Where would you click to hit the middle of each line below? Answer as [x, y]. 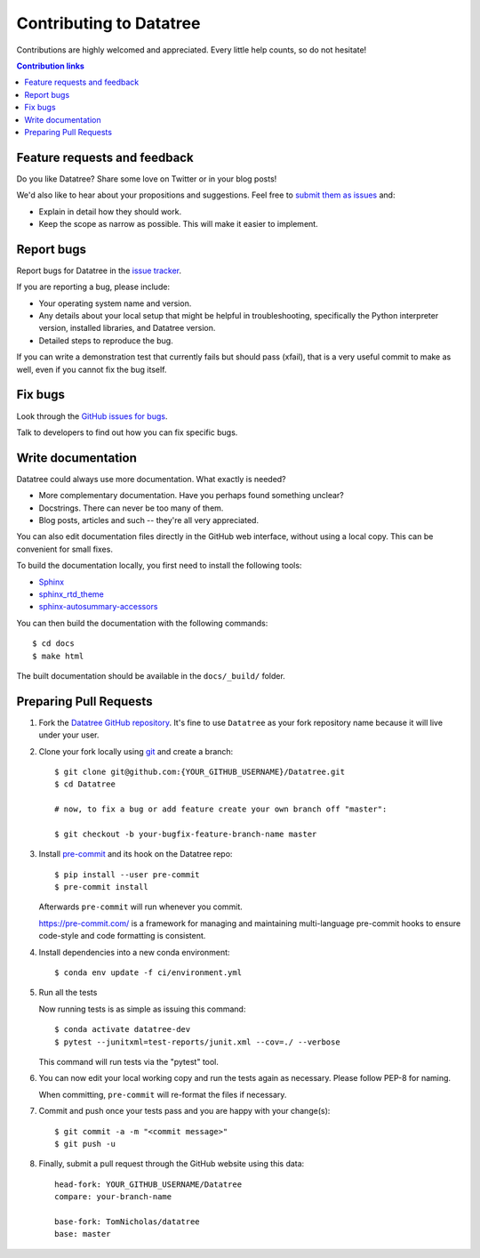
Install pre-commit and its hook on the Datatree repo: [136, 854]
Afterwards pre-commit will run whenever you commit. [141, 907]
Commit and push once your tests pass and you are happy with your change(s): [184, 1111]
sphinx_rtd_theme [71, 594]
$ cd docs [53, 644]
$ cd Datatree [85, 784]
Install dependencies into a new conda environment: [134, 952]
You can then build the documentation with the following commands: [142, 623]
